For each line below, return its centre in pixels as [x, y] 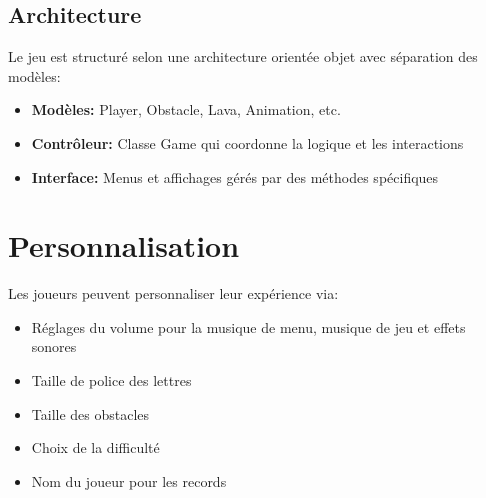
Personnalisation [124, 245]
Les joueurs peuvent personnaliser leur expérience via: [173, 293]
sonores [54, 346]
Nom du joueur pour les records [129, 480]
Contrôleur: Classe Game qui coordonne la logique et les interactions [247, 142]
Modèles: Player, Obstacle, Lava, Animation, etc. [186, 109]
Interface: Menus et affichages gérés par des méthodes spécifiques [235, 176]
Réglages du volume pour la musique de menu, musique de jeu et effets [248, 326]
